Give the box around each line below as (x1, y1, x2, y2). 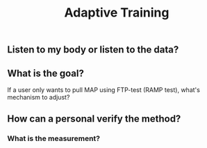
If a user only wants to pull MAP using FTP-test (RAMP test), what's (7, 86, 200, 94)
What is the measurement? (7, 133, 101, 143)
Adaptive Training (64, 5, 169, 21)
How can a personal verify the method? (7, 113, 181, 125)
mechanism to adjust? (7, 93, 70, 101)
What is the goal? (7, 67, 85, 79)
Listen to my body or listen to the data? (7, 44, 179, 56)
